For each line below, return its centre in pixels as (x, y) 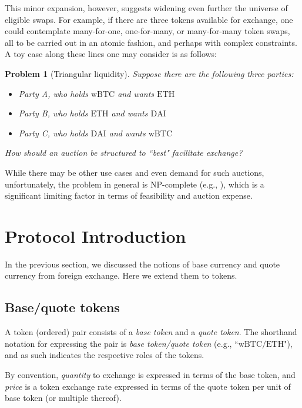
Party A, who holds (53, 93)
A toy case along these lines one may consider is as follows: (111, 54)
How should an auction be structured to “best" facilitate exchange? (124, 153)
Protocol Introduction (95, 235)
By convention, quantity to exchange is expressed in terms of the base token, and (150, 375)
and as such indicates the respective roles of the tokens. (105, 355)
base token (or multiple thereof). (63, 398)
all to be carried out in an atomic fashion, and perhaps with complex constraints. (151, 42)
